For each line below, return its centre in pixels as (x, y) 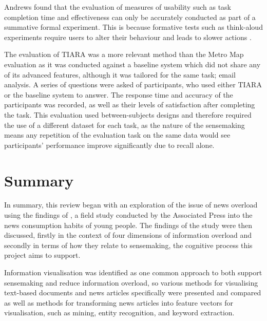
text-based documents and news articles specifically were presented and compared (133, 292)
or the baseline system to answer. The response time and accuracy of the (119, 94)
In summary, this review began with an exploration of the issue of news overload (131, 205)
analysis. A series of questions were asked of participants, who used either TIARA (133, 84)
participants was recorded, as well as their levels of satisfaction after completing (130, 105)
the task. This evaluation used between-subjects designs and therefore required (128, 114)
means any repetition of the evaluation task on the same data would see (117, 135)
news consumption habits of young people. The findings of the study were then (128, 225)
